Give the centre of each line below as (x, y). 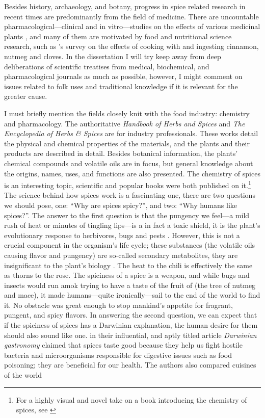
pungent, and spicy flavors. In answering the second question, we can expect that (131, 315)
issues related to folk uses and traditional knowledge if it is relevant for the (121, 86)
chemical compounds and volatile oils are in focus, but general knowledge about (129, 163)
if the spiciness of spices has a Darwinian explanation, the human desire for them (131, 325)
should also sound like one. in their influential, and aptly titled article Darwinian (130, 335)
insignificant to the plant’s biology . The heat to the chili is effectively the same (128, 265)
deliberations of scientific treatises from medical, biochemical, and (107, 66)
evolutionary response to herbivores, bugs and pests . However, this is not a (122, 235)
